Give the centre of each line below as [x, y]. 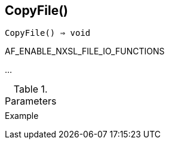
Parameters [31, 101]
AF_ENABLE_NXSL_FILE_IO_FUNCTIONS [85, 51]
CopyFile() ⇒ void [48, 33]
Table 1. [30, 89]
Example [22, 116]
